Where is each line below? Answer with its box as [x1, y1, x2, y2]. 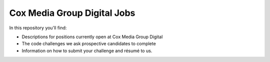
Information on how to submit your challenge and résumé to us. [21, 48, 152, 54]
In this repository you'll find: [9, 25, 67, 31]
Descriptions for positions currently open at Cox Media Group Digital [21, 34, 163, 40]
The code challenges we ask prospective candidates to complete [21, 41, 156, 47]
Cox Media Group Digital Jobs [9, 7, 135, 18]
